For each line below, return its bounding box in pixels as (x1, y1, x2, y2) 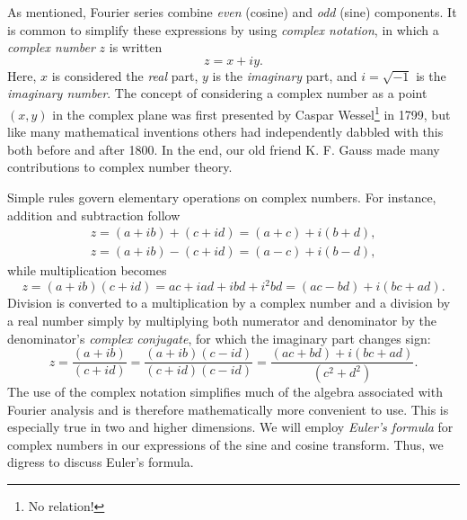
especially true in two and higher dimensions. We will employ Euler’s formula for (7, 417, 454, 436)
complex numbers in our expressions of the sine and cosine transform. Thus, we (7, 435, 444, 453)
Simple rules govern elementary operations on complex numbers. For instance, (7, 188, 436, 206)
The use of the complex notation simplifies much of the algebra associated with (7, 382, 443, 401)
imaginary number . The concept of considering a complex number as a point (7, 84, 427, 103)
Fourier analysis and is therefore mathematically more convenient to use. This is (7, 399, 449, 418)
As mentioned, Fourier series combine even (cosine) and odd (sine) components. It (7, 3, 457, 21)
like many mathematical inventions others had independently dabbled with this (7, 122, 444, 141)
